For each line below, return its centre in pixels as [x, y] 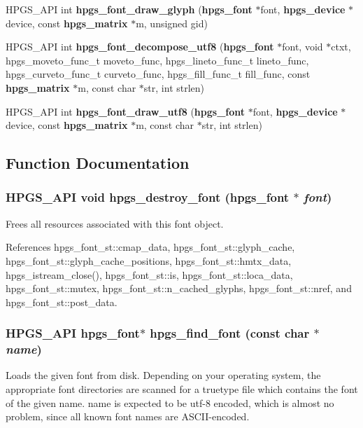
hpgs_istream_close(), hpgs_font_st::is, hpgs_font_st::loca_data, [149, 274]
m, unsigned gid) [172, 23]
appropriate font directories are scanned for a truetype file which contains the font [182, 389]
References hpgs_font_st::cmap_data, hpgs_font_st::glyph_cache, [150, 247]
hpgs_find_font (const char [230, 333]
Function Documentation [98, 163]
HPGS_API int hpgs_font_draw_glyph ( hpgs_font [129, 9]
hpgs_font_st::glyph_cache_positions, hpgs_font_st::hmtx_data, [149, 260]
